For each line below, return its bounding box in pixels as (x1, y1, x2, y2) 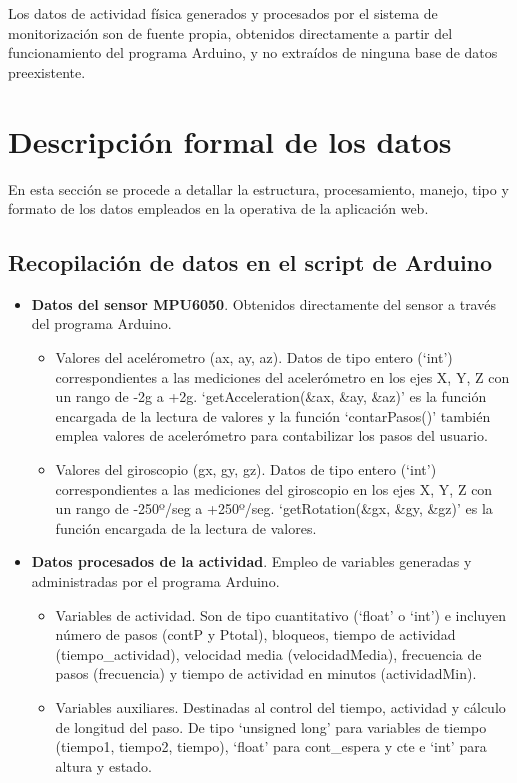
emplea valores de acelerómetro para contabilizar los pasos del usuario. (55, 425, 488, 446)
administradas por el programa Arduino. (31, 571, 280, 592)
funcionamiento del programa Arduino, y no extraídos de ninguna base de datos (8, 42, 498, 63)
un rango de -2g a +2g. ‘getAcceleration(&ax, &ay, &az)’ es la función (55, 386, 487, 407)
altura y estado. (55, 755, 152, 776)
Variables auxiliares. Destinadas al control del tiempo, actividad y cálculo (55, 696, 506, 717)
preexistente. (8, 61, 86, 82)
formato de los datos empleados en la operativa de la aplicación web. (8, 198, 429, 219)
